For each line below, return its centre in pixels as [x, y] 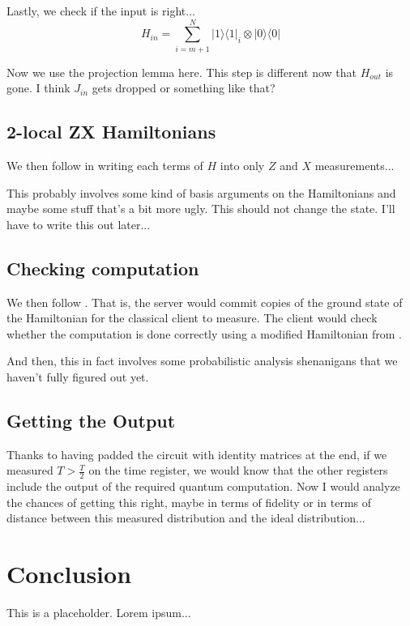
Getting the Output [91, 421]
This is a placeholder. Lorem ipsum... [99, 613]
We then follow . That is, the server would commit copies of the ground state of [205, 302]
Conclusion [69, 574]
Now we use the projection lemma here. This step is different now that [182, 72]
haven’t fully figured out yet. [78, 377]
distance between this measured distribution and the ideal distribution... [186, 518]
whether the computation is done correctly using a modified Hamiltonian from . [205, 333]
